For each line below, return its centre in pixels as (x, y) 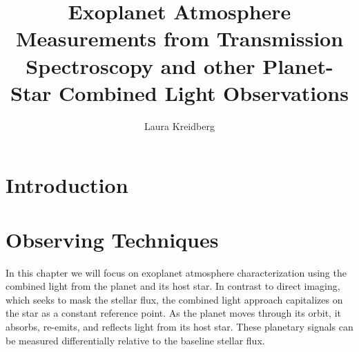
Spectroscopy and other (140, 65)
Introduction (67, 185)
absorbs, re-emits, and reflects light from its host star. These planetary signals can (179, 326)
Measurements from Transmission (179, 38)
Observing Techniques (112, 239)
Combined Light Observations (204, 92)
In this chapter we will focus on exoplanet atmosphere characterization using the (176, 272)
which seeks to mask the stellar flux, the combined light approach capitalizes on (174, 299)
